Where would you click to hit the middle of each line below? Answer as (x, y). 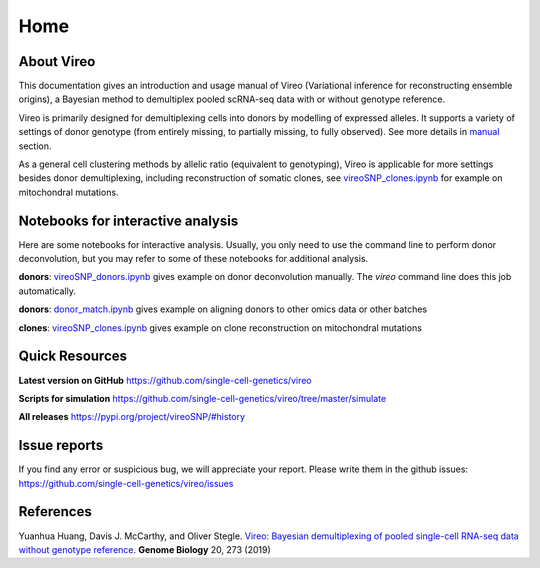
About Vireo (57, 61)
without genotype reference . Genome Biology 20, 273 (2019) (145, 549)
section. (35, 146)
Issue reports (61, 445)
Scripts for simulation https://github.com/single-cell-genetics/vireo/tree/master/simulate (202, 398)
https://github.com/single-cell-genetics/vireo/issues (126, 483)
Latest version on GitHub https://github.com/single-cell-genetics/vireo (165, 380)
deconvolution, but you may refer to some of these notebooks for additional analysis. (193, 259)
